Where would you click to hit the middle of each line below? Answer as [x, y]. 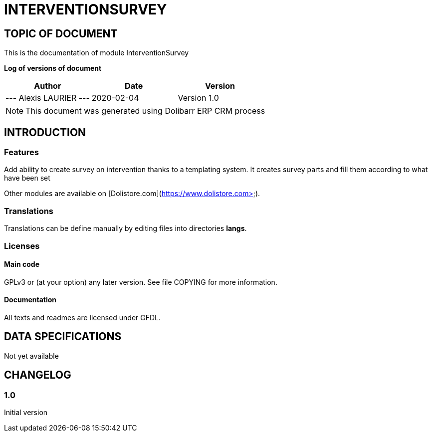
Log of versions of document [53, 68]
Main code [22, 264]
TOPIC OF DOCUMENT [61, 33]
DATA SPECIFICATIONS [63, 337]
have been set [27, 178]
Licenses [22, 246]
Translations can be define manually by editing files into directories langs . [125, 228]
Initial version [26, 413]
